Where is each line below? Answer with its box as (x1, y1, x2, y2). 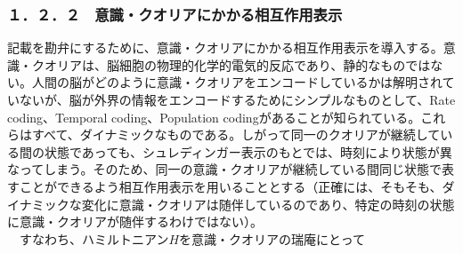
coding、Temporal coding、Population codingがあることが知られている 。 (7, 107, 421, 126)
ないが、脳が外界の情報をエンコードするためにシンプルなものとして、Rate (19, 91, 456, 108)
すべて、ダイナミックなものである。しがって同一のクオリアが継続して (31, 125, 441, 144)
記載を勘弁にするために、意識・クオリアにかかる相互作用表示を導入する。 (7, 38, 443, 57)
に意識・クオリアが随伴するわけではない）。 (7, 212, 263, 231)
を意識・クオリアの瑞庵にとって (179, 229, 365, 248)
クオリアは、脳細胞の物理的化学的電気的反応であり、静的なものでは (31, 55, 431, 74)
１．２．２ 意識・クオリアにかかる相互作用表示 (7, 3, 343, 25)
